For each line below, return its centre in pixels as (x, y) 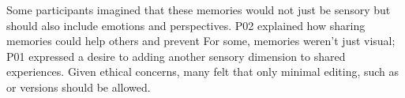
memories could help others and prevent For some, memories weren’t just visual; (201, 41)
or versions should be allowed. (79, 87)
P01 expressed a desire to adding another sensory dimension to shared (176, 56)
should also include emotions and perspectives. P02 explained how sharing (186, 25)
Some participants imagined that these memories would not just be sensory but (199, 9)
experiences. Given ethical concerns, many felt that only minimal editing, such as (203, 72)
